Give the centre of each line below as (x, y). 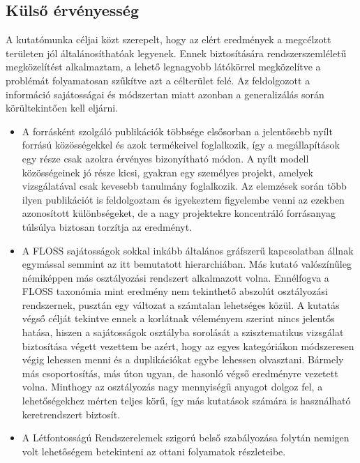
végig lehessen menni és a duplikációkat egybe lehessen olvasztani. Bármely (183, 359)
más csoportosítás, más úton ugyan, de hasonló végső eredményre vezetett (180, 373)
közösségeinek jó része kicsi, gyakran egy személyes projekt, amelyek (167, 172)
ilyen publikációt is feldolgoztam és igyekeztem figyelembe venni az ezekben (183, 199)
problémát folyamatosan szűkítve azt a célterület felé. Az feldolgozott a (158, 80)
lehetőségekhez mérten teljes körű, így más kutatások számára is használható (186, 401)
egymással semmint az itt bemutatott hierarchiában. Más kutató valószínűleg (187, 264)
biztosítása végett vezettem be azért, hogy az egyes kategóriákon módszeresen (188, 346)
